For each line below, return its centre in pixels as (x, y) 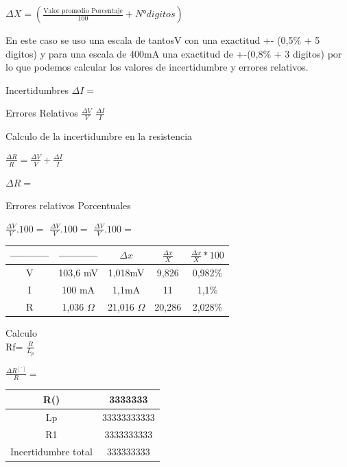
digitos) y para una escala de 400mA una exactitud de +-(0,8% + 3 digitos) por (174, 53)
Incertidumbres (37, 89)
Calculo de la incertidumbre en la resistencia (99, 136)
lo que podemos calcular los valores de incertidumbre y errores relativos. (157, 67)
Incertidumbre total (51, 451)
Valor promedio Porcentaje (83, 11)
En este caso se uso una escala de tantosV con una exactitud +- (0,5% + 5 (163, 40)
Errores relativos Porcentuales (68, 205)
